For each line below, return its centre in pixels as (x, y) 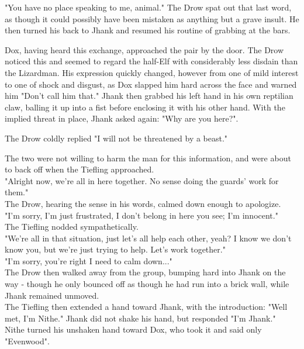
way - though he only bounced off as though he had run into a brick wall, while (147, 284)
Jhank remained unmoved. (52, 295)
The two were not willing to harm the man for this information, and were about (148, 158)
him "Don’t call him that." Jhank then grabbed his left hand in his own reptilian (149, 96)
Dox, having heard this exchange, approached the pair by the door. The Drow (144, 49)
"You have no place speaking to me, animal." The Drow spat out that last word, (148, 7)
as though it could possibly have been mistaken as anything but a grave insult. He (152, 18)
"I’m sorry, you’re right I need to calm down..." (89, 260)
